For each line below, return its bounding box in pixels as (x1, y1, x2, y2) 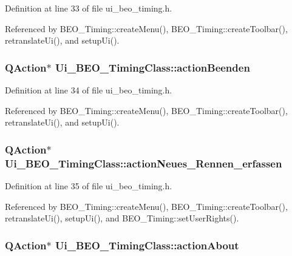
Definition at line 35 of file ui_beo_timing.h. (5, 179, 172, 192)
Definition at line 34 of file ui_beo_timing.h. (5, 84, 172, 96)
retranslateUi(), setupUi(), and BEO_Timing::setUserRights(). (5, 212, 239, 224)
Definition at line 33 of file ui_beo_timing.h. (5, 2, 172, 14)
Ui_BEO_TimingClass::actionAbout (55, 237, 239, 252)
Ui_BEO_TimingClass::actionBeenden (55, 59, 250, 75)
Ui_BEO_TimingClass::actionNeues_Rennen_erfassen (5, 155, 282, 170)
